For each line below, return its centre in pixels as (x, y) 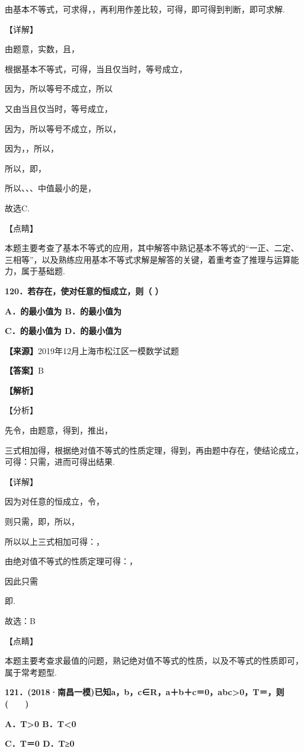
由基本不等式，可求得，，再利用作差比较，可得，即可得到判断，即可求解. (145, 9)
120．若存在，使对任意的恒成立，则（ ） (84, 290)
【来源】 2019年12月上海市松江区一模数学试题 (92, 350)
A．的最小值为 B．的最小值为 (63, 311)
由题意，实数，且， (42, 49)
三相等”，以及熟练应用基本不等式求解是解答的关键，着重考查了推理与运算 (148, 259)
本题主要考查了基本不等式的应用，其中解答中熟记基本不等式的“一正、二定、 (152, 248)
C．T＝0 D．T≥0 (40, 743)
